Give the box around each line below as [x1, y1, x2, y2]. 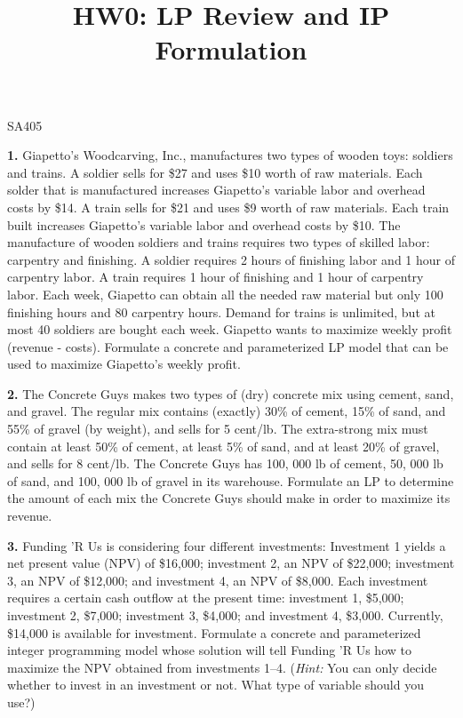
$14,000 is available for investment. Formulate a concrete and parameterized [7, 623, 421, 642]
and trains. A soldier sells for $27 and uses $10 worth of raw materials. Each [7, 163, 423, 181]
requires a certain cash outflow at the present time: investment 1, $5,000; [7, 588, 404, 607]
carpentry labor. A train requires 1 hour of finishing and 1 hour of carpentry [7, 267, 424, 286]
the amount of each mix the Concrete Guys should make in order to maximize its [7, 489, 451, 507]
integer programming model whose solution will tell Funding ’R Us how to [7, 641, 411, 659]
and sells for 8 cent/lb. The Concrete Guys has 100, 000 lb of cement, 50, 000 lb [7, 454, 443, 473]
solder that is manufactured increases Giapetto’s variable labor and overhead [7, 180, 426, 199]
